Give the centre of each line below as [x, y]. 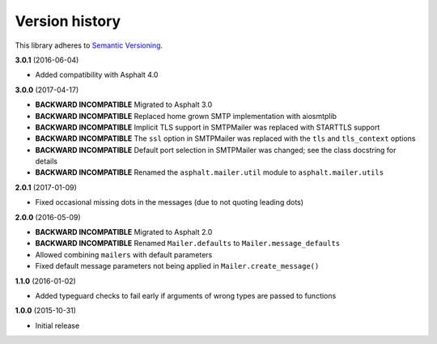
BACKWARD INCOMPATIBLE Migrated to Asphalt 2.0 [124, 232]
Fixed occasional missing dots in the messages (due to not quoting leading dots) [169, 202]
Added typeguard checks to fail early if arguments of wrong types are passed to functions [186, 295]
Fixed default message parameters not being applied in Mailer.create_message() [177, 266]
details [47, 161]
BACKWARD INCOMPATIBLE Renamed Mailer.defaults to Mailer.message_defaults [188, 244]
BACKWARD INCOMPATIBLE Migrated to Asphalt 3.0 [124, 104]
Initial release [57, 325]
